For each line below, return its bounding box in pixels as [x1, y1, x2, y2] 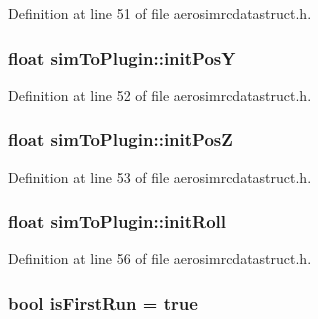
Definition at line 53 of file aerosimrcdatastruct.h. [8, 166, 312, 187]
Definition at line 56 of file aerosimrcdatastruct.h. [8, 248, 312, 269]
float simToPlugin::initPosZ [8, 127, 233, 152]
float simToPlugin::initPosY [8, 45, 236, 70]
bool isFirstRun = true [8, 290, 198, 315]
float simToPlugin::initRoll [8, 209, 227, 234]
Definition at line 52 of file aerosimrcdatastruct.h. [8, 84, 312, 105]
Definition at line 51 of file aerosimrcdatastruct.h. [8, 3, 312, 23]
